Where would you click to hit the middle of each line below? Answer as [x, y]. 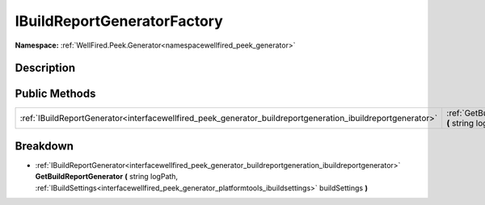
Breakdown [44, 146]
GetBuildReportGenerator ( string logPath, [106, 177]
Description [45, 68]
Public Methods [55, 94]
